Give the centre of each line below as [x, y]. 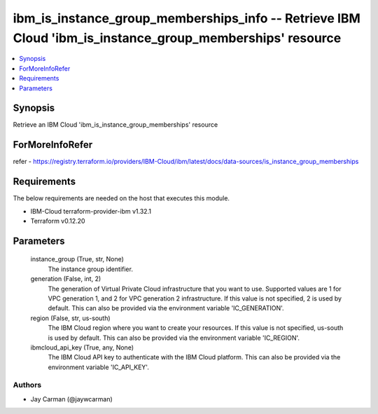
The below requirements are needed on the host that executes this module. [121, 198]
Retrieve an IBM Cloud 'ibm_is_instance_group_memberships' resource [115, 125]
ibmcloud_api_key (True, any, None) [82, 347]
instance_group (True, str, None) [77, 259]
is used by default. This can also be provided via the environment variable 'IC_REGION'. [174, 338]
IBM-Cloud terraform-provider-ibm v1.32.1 [91, 211]
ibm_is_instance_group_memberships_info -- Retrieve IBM [187, 18]
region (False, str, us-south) [71, 318]
